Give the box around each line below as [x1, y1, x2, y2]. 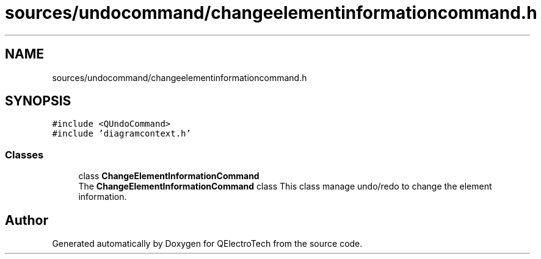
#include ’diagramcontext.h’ [52, 129, 191, 139]
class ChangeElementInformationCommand [78, 171, 260, 182]
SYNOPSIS [5, 93, 71, 109]
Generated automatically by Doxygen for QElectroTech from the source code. [52, 238, 363, 249]
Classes [5, 148, 44, 161]
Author [5, 212, 48, 228]
